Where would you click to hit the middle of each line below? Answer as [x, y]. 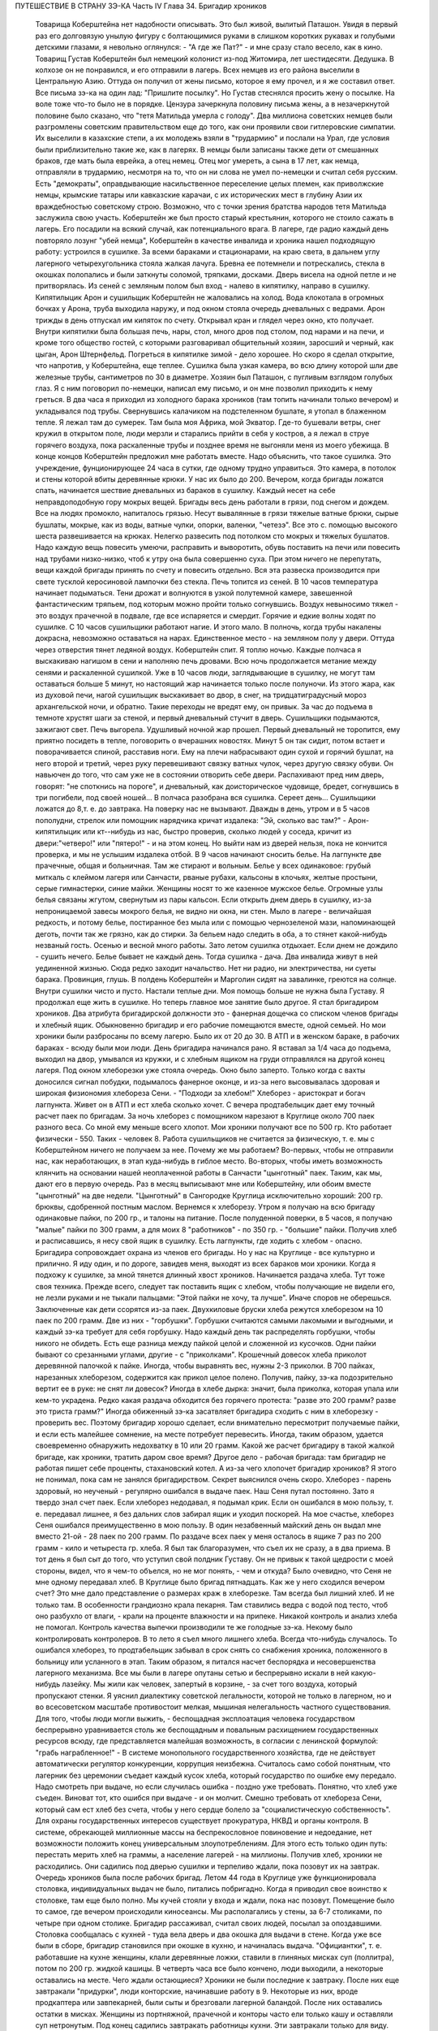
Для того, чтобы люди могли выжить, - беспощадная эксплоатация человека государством [195, 1718]
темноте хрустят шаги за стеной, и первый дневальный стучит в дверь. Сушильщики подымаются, [208, 718]
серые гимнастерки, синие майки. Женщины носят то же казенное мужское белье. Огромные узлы [209, 889]
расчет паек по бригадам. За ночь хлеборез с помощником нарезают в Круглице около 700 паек [205, 1115]
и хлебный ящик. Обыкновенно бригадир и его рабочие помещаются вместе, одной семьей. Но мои [210, 1024]
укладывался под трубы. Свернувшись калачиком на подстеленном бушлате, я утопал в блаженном [211, 411]
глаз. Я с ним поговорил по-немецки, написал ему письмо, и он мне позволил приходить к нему [204, 388]
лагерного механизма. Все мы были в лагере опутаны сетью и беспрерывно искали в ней [192, 1673]
